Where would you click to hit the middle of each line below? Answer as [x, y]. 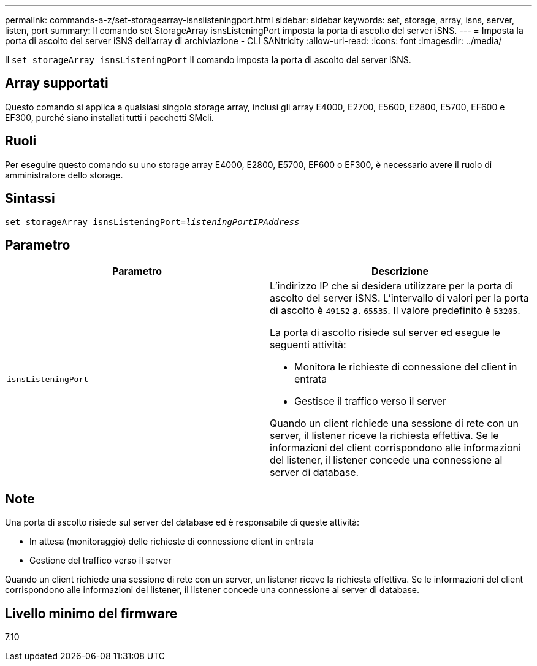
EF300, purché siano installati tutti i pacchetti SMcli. [109, 117]
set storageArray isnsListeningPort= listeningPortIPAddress [152, 222]
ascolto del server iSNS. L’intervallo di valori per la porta [399, 298]
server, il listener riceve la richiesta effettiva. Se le [384, 436]
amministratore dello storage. [64, 175]
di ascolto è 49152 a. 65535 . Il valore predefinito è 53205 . [395, 311]
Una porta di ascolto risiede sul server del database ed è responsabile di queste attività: [182, 522]
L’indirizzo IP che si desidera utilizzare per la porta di [392, 286]
